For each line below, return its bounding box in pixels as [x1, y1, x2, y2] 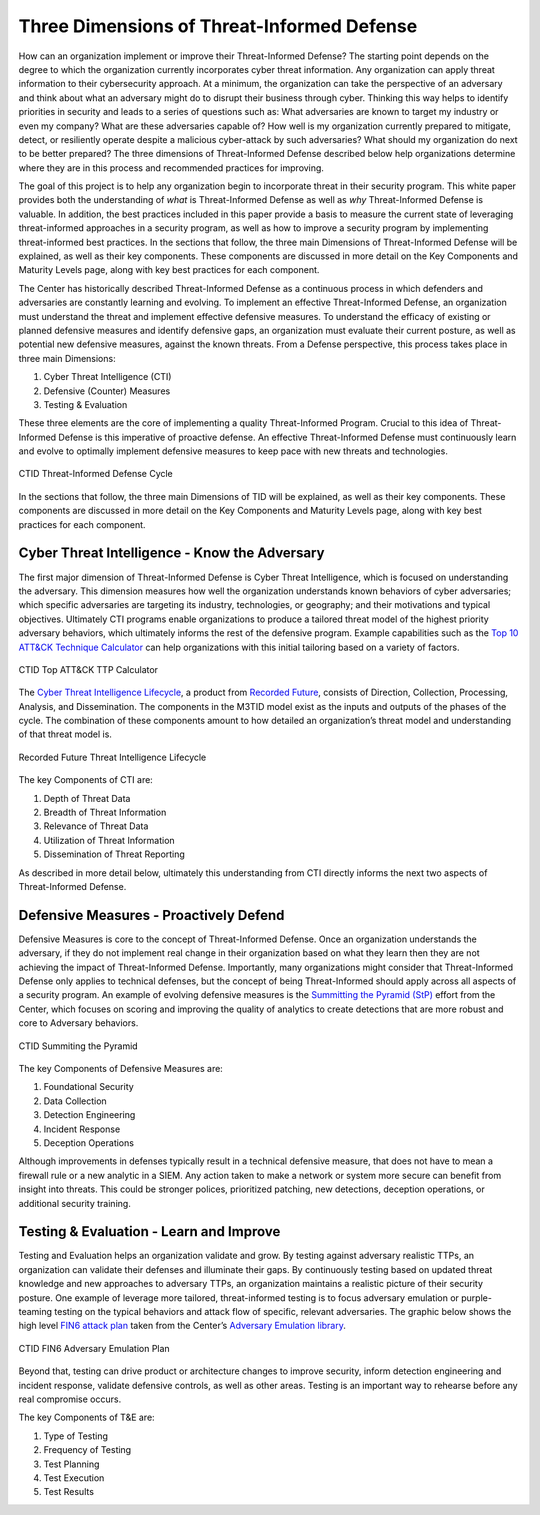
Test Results [43, 1486, 95, 1498]
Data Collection [43, 1095, 107, 1107]
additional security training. [18, 1197, 132, 1209]
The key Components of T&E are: [18, 1411, 155, 1424]
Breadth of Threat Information [43, 806, 167, 819]
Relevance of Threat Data [43, 820, 149, 832]
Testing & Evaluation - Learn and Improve [18, 1223, 281, 1240]
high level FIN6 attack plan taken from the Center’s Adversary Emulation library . [18, 1320, 347, 1332]
